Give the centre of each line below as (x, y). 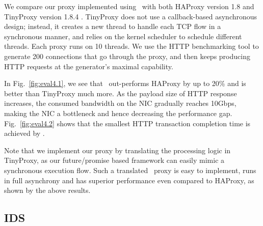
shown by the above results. (47, 190)
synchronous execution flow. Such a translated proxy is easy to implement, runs (130, 170)
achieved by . (24, 133)
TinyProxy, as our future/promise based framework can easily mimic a (114, 160)
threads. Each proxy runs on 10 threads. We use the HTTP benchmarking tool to (131, 46)
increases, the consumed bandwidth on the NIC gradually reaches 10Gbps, (120, 103)
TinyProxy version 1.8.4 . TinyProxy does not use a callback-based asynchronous (131, 16)
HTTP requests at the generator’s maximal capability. (89, 66)
